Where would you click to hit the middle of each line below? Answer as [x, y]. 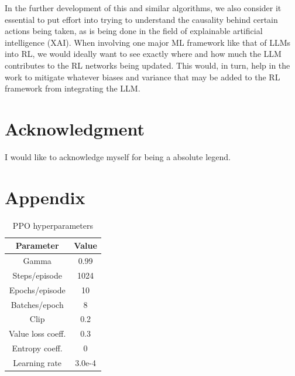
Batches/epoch [37, 304]
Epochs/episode [37, 289]
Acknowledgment [75, 128]
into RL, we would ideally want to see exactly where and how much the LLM [143, 54]
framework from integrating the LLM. [73, 88]
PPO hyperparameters [53, 225]
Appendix [45, 197]
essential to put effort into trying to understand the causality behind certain [141, 19]
